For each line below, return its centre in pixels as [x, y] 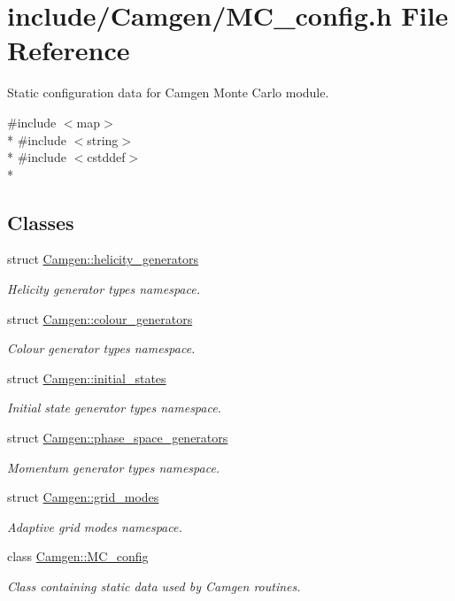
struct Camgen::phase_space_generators [118, 438]
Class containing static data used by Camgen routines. [154, 586]
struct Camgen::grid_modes [83, 497]
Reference [69, 50]
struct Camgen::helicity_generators [103, 259]
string [103, 139]
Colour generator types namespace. [101, 348]
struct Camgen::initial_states [87, 378]
